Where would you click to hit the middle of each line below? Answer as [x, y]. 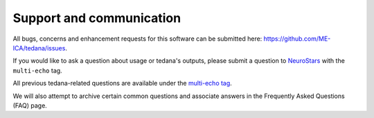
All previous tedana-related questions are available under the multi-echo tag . [122, 83]
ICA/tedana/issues [39, 48]
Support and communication [97, 18]
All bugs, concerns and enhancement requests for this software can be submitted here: [137, 39]
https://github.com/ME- [297, 39]
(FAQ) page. [30, 105]
